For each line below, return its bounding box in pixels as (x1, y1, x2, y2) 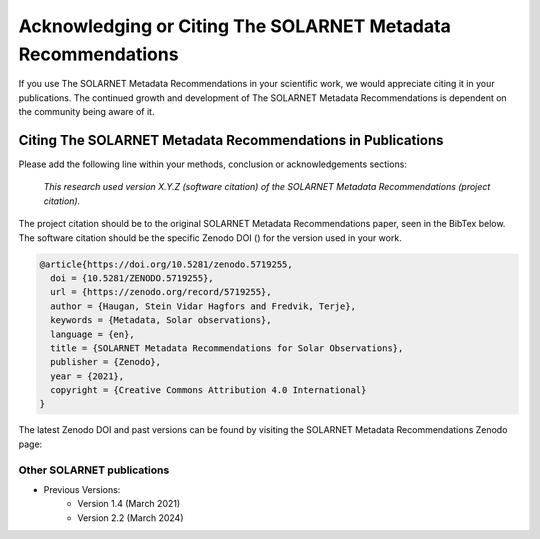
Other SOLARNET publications (18, 463, 170, 477)
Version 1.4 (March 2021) (77, 498, 181, 510)
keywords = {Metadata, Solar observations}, (50, 315, 272, 326)
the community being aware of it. (18, 106, 155, 118)
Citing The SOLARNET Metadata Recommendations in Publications (18, 131, 444, 149)
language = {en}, (50, 328, 135, 340)
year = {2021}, (50, 370, 125, 382)
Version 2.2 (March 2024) (77, 511, 184, 524)
